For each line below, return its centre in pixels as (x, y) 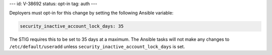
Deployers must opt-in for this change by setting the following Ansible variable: (91, 13)
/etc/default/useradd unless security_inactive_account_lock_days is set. (97, 46)
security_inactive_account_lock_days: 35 (72, 26)
